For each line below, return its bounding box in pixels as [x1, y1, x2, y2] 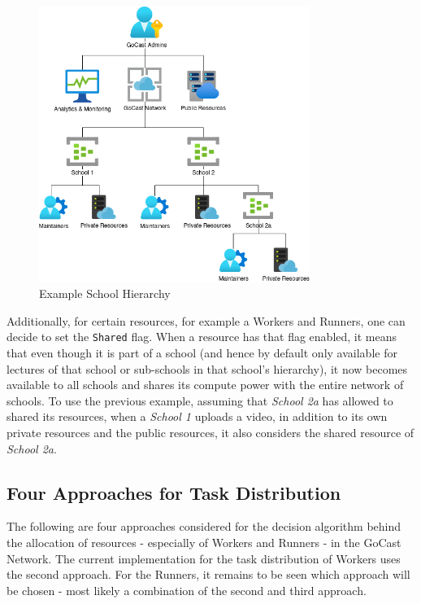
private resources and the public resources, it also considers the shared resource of [7, 424, 414, 441]
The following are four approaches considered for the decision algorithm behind [7, 518, 401, 535]
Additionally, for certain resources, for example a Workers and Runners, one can [7, 312, 406, 329]
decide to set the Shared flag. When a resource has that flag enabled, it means [7, 328, 397, 345]
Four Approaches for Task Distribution [7, 479, 341, 505]
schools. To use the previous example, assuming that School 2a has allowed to [7, 392, 393, 409]
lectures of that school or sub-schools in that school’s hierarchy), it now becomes [7, 360, 408, 377]
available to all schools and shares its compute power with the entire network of [7, 376, 404, 393]
